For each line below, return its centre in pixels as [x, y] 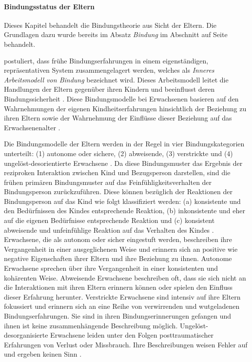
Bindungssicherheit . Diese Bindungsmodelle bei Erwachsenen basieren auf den [121, 98]
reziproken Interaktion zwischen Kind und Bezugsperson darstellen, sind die [117, 172]
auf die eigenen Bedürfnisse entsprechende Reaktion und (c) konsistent [109, 220]
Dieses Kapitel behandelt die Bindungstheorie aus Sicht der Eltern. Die [110, 25]
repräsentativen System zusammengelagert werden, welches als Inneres [109, 70]
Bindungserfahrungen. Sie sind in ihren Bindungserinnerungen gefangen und [118, 316]
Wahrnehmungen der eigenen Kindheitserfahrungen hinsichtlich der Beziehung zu [125, 108]
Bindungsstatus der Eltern [49, 6]
